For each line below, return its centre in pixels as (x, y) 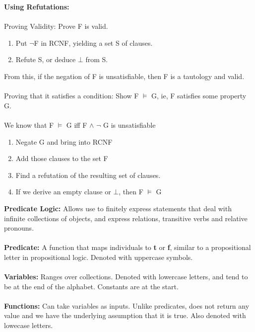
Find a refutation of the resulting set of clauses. (88, 175)
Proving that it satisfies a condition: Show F (71, 96)
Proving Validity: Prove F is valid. (56, 26)
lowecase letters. (29, 325)
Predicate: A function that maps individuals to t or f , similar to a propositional (127, 247)
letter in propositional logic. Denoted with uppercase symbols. (98, 257)
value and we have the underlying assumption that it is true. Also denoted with (125, 315)
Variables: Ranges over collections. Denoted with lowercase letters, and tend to (126, 277)
